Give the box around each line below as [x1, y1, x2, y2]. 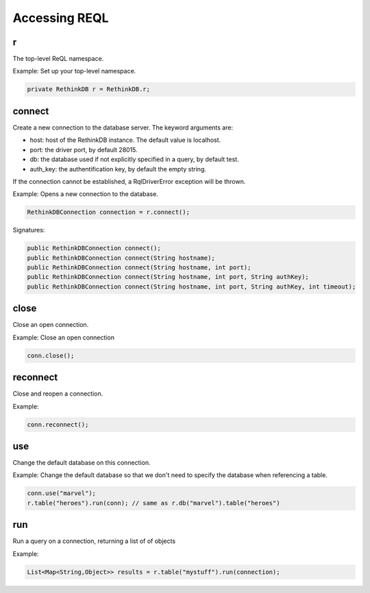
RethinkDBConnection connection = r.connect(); [27, 208, 190, 216]
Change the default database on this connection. [12, 459, 151, 467]
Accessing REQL [12, 10, 109, 25]
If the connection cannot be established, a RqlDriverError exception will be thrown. [12, 177, 246, 185]
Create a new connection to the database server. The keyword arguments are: [12, 123, 233, 132]
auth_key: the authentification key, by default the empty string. [29, 165, 207, 173]
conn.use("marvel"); [27, 489, 96, 497]
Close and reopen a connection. [12, 389, 103, 398]
